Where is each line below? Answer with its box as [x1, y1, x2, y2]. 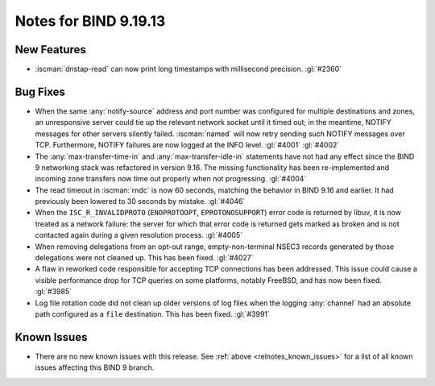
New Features [14, 43, 86, 56]
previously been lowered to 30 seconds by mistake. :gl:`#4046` [35, 197, 246, 206]
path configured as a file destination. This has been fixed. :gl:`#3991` [35, 309, 270, 318]
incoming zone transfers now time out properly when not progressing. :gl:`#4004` [35, 174, 307, 184]
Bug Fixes [14, 85, 66, 98]
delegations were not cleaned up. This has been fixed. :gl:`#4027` [35, 253, 254, 263]
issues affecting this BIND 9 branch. [35, 363, 155, 372]
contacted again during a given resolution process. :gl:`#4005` [35, 230, 243, 240]
